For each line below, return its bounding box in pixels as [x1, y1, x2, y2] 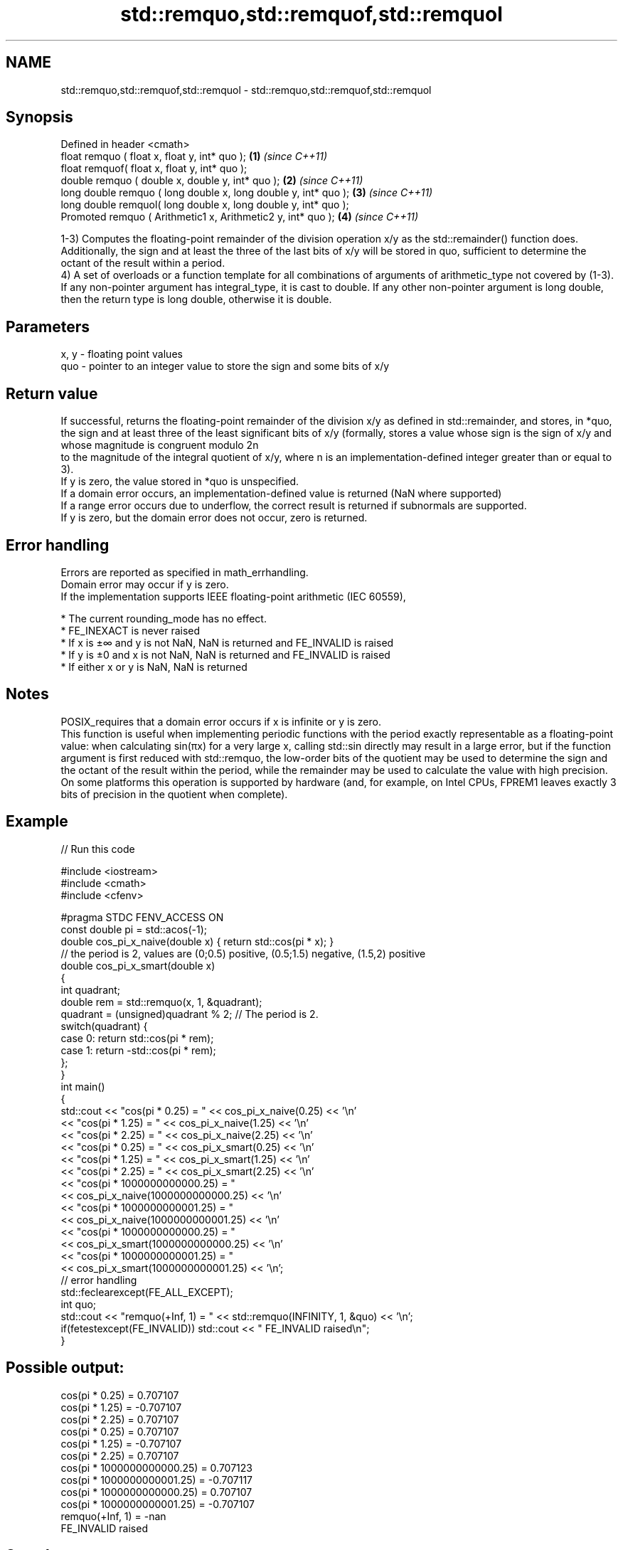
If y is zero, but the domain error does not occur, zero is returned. [60, 511, 368, 524]
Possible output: [6, 1359, 124, 1377]
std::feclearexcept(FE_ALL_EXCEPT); [60, 1285, 233, 1298]
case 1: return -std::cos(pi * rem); [60, 1044, 216, 1056]
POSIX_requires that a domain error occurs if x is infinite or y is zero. [60, 715, 381, 728]
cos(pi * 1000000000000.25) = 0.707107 [60, 1485, 252, 1498]
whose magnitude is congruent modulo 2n [60, 439, 259, 452]
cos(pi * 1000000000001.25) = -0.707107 [60, 1497, 255, 1510]
